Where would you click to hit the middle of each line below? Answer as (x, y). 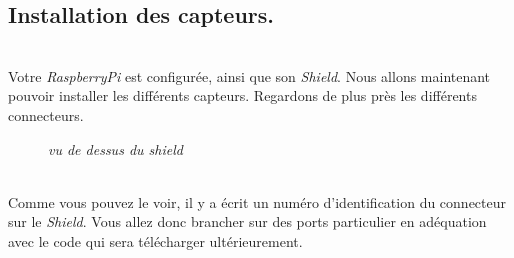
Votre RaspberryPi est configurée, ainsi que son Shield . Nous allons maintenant (249, 75)
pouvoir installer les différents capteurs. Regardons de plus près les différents (242, 95)
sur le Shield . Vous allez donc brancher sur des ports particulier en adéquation (247, 221)
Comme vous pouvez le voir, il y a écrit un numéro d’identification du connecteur (257, 201)
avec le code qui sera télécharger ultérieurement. (155, 240)
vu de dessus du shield (115, 148)
